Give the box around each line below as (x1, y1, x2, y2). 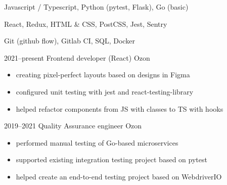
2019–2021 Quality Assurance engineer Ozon (4, 120, 142, 131)
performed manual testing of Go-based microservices (16, 137, 178, 148)
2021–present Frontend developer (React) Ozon (4, 52, 150, 63)
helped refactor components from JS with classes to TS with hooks (16, 103, 223, 114)
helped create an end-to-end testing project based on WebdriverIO (16, 171, 222, 181)
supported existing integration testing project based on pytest (16, 154, 207, 165)
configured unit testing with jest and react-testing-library (16, 86, 194, 97)
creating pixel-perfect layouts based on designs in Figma (16, 69, 190, 80)
